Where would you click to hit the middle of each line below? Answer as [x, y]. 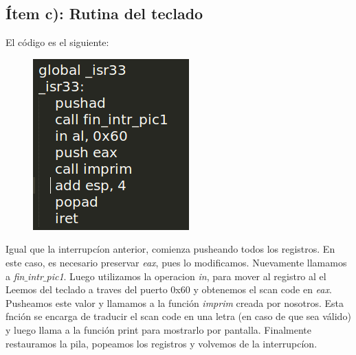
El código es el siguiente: [57, 42]
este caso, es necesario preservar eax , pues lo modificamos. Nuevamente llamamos [176, 262]
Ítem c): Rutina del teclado [104, 13]
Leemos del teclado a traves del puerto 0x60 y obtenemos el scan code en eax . [169, 289]
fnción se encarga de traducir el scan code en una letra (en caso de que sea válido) [178, 316]
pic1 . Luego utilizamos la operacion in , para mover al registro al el [186, 276]
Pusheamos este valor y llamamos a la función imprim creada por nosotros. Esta [175, 302]
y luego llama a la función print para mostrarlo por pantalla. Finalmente [159, 329]
